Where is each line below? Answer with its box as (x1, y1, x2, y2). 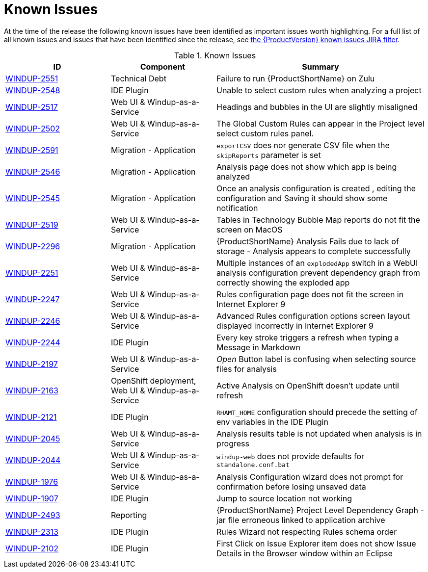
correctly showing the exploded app (216, 277, 350, 287)
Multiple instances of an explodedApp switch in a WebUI (216, 258, 418, 268)
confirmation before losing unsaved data (216, 481, 366, 492)
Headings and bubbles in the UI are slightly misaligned (216, 102, 418, 112)
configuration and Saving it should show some (216, 193, 388, 203)
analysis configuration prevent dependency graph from (216, 267, 420, 278)
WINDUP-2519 (5, 219, 58, 230)
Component (140, 61, 186, 72)
